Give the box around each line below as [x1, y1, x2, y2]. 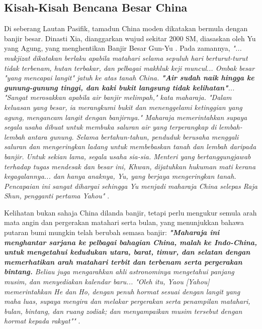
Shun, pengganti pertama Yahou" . [4, 190, 110, 201]
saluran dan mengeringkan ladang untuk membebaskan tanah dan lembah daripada [4, 141, 256, 152]
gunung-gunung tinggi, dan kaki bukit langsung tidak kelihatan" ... [4, 82, 235, 92]
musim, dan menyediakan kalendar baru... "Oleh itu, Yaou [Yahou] [4, 276, 210, 287]
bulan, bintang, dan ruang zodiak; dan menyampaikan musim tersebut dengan [4, 305, 242, 316]
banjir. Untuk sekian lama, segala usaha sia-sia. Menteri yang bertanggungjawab [4, 151, 251, 161]
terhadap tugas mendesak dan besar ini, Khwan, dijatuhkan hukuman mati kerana [4, 161, 256, 171]
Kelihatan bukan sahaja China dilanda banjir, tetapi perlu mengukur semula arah [4, 207, 257, 217]
